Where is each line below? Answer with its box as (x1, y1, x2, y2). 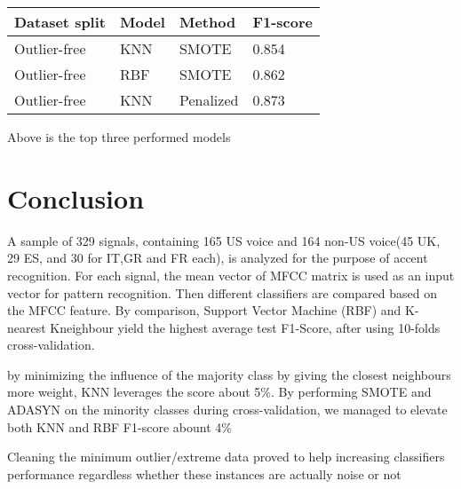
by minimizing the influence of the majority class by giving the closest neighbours (7, 365, 451, 383)
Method (179, 12, 236, 32)
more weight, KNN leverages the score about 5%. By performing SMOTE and (7, 383, 432, 401)
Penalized (179, 90, 239, 110)
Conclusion (7, 179, 145, 216)
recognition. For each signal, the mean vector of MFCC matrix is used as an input (7, 265, 455, 284)
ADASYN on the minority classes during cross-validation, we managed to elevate (7, 400, 448, 419)
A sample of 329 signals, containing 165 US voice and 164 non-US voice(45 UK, (7, 231, 441, 249)
